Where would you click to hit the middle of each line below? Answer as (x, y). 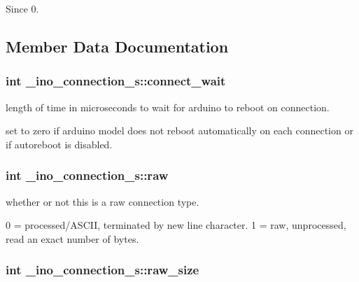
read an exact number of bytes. (72, 238)
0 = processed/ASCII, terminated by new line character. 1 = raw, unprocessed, (176, 225)
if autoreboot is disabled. (59, 144)
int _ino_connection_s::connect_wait (116, 81)
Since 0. (22, 8)
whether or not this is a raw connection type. (103, 201)
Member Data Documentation (117, 46)
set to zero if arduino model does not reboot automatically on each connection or (179, 131)
